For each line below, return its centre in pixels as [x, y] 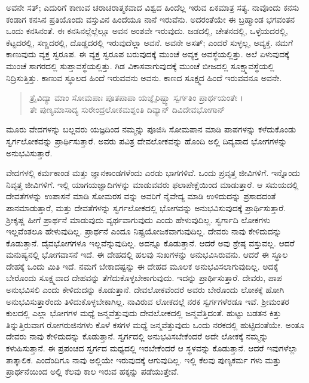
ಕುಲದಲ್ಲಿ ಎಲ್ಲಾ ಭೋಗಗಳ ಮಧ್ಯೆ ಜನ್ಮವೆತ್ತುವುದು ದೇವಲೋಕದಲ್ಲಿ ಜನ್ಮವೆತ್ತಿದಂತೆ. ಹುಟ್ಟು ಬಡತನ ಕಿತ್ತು [144, 313]
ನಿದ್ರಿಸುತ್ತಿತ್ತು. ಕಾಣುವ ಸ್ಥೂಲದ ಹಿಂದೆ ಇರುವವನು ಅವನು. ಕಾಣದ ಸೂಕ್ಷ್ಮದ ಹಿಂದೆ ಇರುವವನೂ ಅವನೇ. [144, 77]
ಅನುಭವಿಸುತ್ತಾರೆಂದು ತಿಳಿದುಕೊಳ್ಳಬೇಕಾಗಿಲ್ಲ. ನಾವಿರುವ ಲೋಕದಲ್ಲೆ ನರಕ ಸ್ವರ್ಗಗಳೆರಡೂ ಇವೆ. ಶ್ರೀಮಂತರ [148, 301]
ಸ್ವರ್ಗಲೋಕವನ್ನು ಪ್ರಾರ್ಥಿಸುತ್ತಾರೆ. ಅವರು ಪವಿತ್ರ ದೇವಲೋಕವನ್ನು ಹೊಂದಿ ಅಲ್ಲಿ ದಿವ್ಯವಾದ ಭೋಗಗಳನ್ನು [147, 140]
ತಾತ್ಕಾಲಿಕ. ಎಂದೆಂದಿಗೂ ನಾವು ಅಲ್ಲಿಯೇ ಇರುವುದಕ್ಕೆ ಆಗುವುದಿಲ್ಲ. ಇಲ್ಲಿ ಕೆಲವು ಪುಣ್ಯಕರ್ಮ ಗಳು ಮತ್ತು [143, 359]
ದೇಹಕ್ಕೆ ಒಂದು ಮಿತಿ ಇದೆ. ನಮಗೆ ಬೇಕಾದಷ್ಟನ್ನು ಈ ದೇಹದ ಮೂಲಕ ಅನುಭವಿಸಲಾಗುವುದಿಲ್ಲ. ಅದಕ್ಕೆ [142, 266]
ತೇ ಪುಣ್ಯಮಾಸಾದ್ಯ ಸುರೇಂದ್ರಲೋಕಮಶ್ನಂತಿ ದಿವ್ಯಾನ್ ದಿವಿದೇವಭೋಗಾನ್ [127, 109]
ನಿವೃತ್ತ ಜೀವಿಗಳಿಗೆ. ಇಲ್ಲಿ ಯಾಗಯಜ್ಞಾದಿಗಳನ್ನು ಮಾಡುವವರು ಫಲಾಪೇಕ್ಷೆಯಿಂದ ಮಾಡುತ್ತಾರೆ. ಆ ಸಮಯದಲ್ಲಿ [152, 184]
